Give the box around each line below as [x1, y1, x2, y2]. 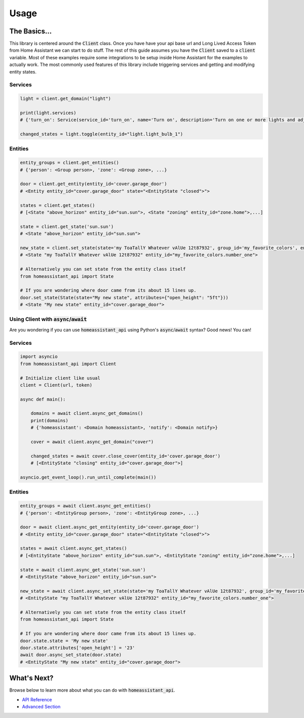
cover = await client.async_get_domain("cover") [30, 439, 154, 445]
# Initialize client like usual [20, 375, 101, 381]
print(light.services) [20, 110, 77, 116]
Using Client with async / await [9, 316, 87, 323]
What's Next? [9, 674, 54, 683]
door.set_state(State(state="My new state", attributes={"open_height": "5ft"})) [20, 295, 229, 300]
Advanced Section [22, 704, 61, 710]
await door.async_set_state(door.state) [20, 652, 122, 658]
